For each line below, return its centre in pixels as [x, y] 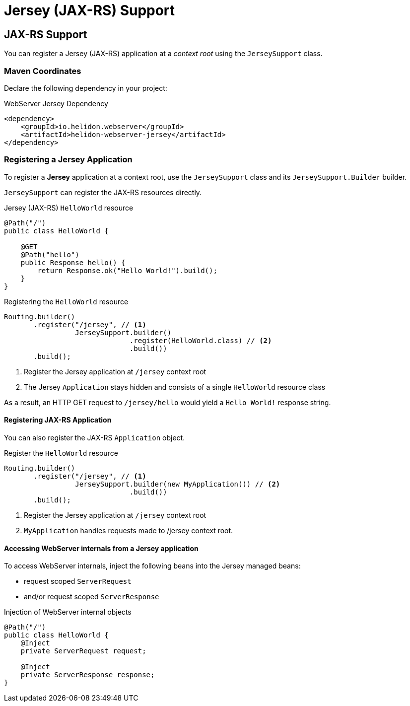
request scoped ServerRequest [78, 581]
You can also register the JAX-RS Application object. [95, 437]
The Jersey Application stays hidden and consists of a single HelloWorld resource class [175, 387]
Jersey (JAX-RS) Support [90, 10]
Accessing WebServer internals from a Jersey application [101, 548]
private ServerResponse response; [88, 675]
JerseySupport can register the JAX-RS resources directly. [103, 192]
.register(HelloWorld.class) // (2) [201, 340]
